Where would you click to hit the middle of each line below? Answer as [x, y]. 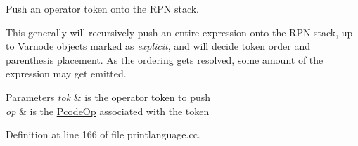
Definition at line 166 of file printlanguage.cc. [103, 134]
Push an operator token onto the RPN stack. [102, 8]
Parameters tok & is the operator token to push [108, 97]
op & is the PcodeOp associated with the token [108, 111]
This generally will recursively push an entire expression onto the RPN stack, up [179, 32]
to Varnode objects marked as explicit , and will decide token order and [158, 46]
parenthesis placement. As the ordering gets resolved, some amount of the [165, 59]
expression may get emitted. [66, 73]
